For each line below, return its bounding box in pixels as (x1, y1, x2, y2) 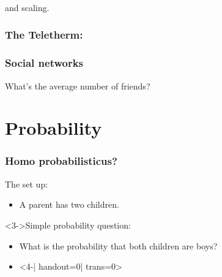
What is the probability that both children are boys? (19, 239, 218, 252)
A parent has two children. (19, 198, 119, 211)
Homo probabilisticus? (5, 153, 117, 169)
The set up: (5, 177, 48, 190)
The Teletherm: (5, 27, 83, 42)
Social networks (5, 55, 84, 70)
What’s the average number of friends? (5, 79, 150, 92)
